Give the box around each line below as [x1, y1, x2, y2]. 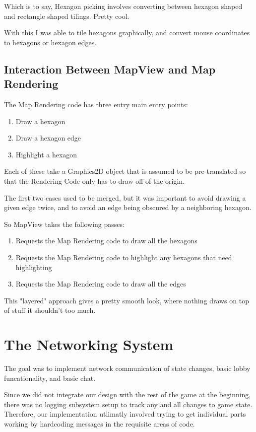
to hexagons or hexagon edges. [4, 37, 97, 47]
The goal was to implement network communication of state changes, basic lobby [4, 363, 251, 373]
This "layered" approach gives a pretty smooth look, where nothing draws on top [4, 295, 249, 305]
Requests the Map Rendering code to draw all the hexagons [15, 235, 197, 246]
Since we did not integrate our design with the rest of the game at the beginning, [4, 389, 251, 400]
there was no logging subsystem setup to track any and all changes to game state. [4, 399, 253, 409]
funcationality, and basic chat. [4, 372, 96, 383]
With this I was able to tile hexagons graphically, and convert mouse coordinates [4, 27, 250, 38]
